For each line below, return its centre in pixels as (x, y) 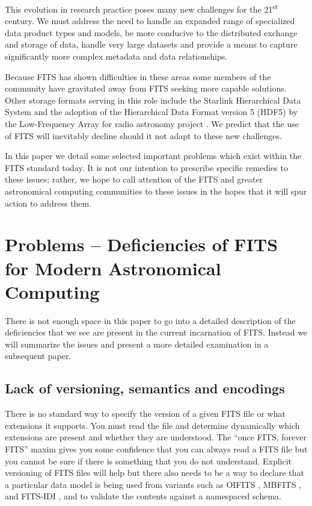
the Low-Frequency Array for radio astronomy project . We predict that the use (152, 123)
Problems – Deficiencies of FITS (142, 244)
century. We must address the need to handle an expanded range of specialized (150, 21)
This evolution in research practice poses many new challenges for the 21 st (142, 8)
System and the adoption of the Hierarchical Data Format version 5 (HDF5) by (151, 112)
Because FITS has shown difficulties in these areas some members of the (138, 76)
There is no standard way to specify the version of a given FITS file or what (145, 414)
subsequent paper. (38, 356)
